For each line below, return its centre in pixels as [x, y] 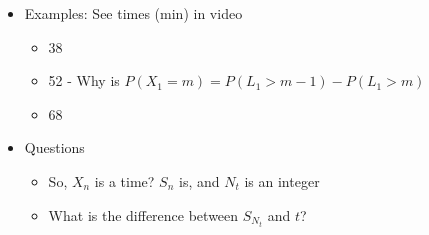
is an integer [282, 180]
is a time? [124, 180]
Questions [54, 147]
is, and [199, 180]
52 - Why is [84, 80]
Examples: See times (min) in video [133, 13]
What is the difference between [143, 214]
